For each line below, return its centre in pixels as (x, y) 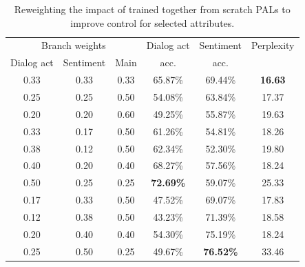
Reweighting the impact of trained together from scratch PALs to (152, 9)
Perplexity (273, 45)
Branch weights (74, 45)
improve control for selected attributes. (152, 22)
